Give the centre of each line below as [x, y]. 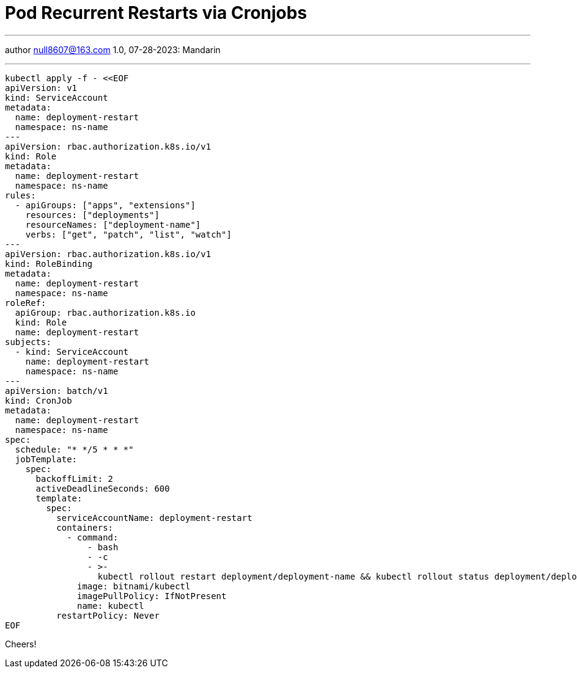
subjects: [28, 342]
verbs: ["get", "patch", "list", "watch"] [128, 234]
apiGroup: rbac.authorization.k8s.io [105, 312]
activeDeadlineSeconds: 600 [103, 488]
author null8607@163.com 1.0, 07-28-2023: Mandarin [113, 49]
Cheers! [21, 644]
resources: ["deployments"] [92, 215]
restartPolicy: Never [108, 615]
